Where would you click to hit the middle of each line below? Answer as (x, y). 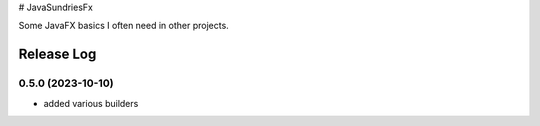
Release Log (57, 54)
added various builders (91, 103)
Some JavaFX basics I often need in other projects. (123, 26)
